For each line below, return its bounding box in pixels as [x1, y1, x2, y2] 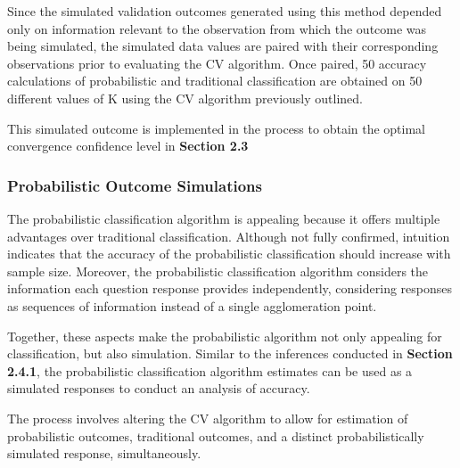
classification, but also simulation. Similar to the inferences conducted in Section [7, 344, 453, 363]
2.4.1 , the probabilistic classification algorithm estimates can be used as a [7, 361, 413, 380]
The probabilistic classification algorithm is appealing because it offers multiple [7, 209, 440, 227]
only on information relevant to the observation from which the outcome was [7, 19, 427, 37]
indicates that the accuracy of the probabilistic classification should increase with [7, 244, 451, 263]
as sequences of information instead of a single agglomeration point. [7, 296, 377, 315]
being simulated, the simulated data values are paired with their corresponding [7, 37, 439, 55]
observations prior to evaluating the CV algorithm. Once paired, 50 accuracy [7, 53, 427, 72]
